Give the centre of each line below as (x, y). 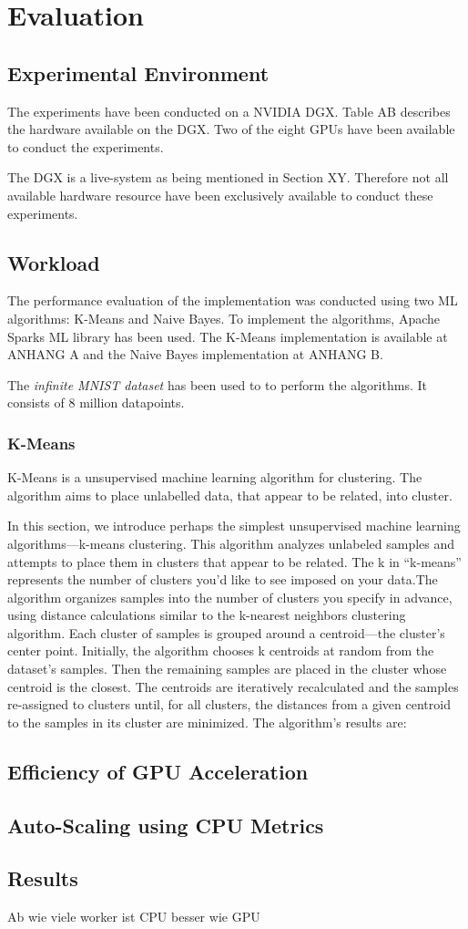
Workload (54, 262)
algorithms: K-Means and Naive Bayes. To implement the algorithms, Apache (224, 318)
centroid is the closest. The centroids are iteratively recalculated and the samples (233, 686)
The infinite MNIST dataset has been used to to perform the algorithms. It (217, 384)
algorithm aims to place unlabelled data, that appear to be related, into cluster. (230, 495)
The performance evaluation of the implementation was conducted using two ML (233, 300)
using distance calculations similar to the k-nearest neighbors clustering (207, 615)
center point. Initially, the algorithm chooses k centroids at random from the (221, 650)
